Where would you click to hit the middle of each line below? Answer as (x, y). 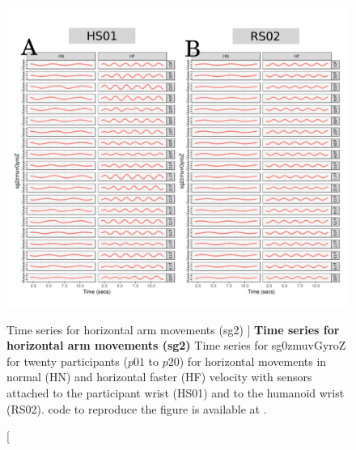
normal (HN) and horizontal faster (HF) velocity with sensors (159, 377)
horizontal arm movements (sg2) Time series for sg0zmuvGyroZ (176, 345)
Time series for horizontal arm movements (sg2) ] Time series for (173, 329)
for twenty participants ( (67, 361)
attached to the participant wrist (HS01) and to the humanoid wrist (176, 392)
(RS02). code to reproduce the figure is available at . (137, 408)
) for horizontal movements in (253, 361)
